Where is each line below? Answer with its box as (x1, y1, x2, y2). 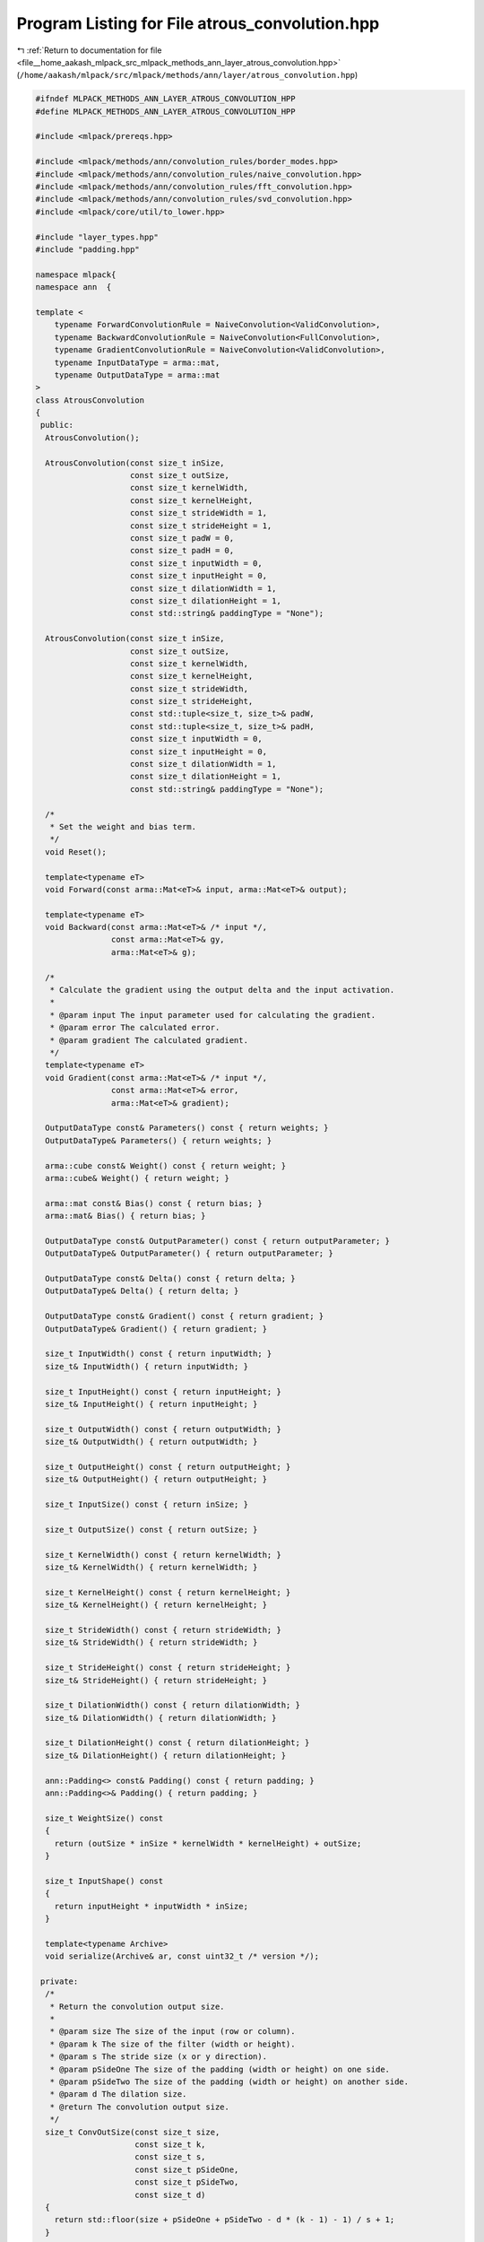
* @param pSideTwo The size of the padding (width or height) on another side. (49, 2077, 410, 2087)
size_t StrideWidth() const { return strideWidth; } (45, 1624, 281, 1635)
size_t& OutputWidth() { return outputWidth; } (45, 1437, 258, 1447)
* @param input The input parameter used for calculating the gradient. (49, 1010, 376, 1020)
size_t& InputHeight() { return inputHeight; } (45, 1399, 258, 1409)
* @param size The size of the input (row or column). (49, 2027, 296, 2037)
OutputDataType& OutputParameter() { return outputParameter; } (45, 1248, 333, 1259)
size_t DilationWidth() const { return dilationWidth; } (45, 1700, 300, 1710)
